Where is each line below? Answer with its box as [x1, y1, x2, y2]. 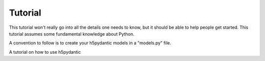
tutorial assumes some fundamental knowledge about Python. [9, 31, 134, 37]
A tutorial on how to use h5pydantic [9, 49, 81, 55]
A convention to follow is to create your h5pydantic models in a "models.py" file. [9, 40, 171, 46]
